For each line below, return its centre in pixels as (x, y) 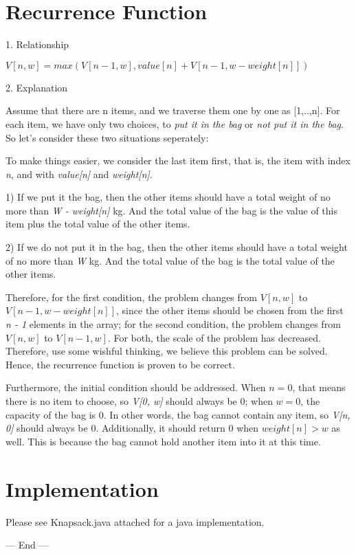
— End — (27, 545)
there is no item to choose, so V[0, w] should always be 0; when (139, 401)
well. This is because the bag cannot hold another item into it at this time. (163, 441)
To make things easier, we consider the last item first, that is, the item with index (178, 160)
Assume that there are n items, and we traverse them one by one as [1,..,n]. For (173, 110)
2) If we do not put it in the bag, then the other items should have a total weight (177, 247)
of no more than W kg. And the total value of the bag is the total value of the (170, 260)
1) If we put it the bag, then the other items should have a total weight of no (168, 197)
